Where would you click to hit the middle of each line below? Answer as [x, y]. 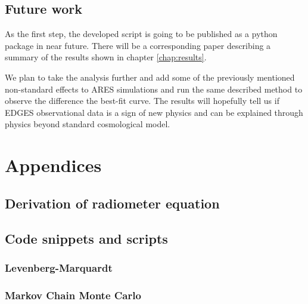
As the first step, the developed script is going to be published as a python [141, 34]
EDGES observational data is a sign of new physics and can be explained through [154, 112]
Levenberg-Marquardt [59, 267]
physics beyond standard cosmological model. [88, 124]
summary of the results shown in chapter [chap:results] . [106, 57]
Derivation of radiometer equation [112, 203]
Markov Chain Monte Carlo [73, 295]
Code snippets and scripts [86, 238]
